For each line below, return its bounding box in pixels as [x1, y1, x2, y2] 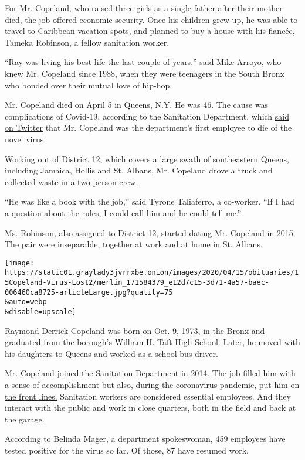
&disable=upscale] [5, 307, 76, 316]
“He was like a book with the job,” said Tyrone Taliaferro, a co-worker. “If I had [5, 195, 294, 207]
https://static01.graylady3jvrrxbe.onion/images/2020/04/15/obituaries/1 [5, 268, 299, 277]
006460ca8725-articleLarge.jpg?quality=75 [5, 288, 173, 297]
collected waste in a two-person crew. [5, 175, 138, 188]
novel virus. [5, 132, 46, 145]
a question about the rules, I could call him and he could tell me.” [5, 206, 242, 219]
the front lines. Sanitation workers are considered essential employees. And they [5, 390, 291, 402]
